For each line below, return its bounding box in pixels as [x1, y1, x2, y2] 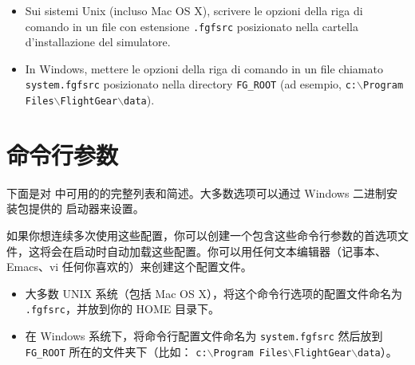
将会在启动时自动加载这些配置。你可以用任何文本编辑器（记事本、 [39, 242, 386, 259]
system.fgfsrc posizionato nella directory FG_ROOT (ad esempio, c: [25, 76, 358, 92]
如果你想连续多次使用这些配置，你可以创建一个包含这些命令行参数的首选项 [6, 227, 397, 244]
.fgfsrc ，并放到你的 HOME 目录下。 [25, 300, 220, 317]
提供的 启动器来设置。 [28, 200, 144, 217]
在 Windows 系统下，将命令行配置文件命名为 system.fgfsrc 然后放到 [25, 328, 383, 344]
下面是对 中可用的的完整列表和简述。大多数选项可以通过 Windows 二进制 [6, 184, 387, 201]
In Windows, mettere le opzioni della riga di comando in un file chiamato [25, 60, 383, 77]
